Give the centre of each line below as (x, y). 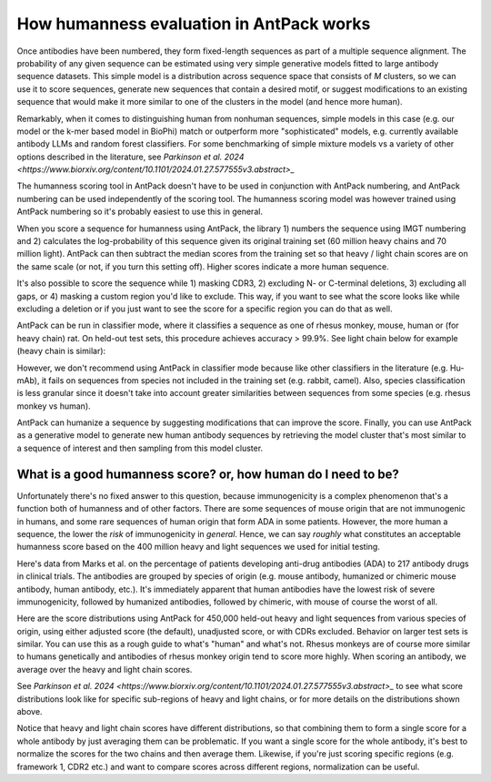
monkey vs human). (54, 406)
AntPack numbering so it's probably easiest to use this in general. (140, 212)
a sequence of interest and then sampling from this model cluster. (140, 448)
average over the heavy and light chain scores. (105, 669)
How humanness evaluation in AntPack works (194, 24)
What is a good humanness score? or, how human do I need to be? (208, 474)
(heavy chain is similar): (61, 351)
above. (30, 712)
